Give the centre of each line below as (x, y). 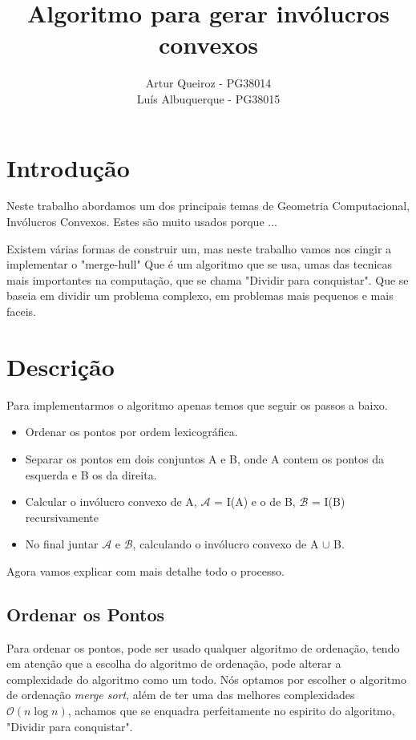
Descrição (61, 366)
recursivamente (62, 517)
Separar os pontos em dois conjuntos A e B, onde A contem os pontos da (204, 458)
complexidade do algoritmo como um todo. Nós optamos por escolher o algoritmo (206, 679)
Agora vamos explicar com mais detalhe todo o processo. (145, 570)
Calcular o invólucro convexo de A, (111, 501)
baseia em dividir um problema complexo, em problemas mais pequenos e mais (200, 295)
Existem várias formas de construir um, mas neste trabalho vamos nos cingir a (199, 248)
